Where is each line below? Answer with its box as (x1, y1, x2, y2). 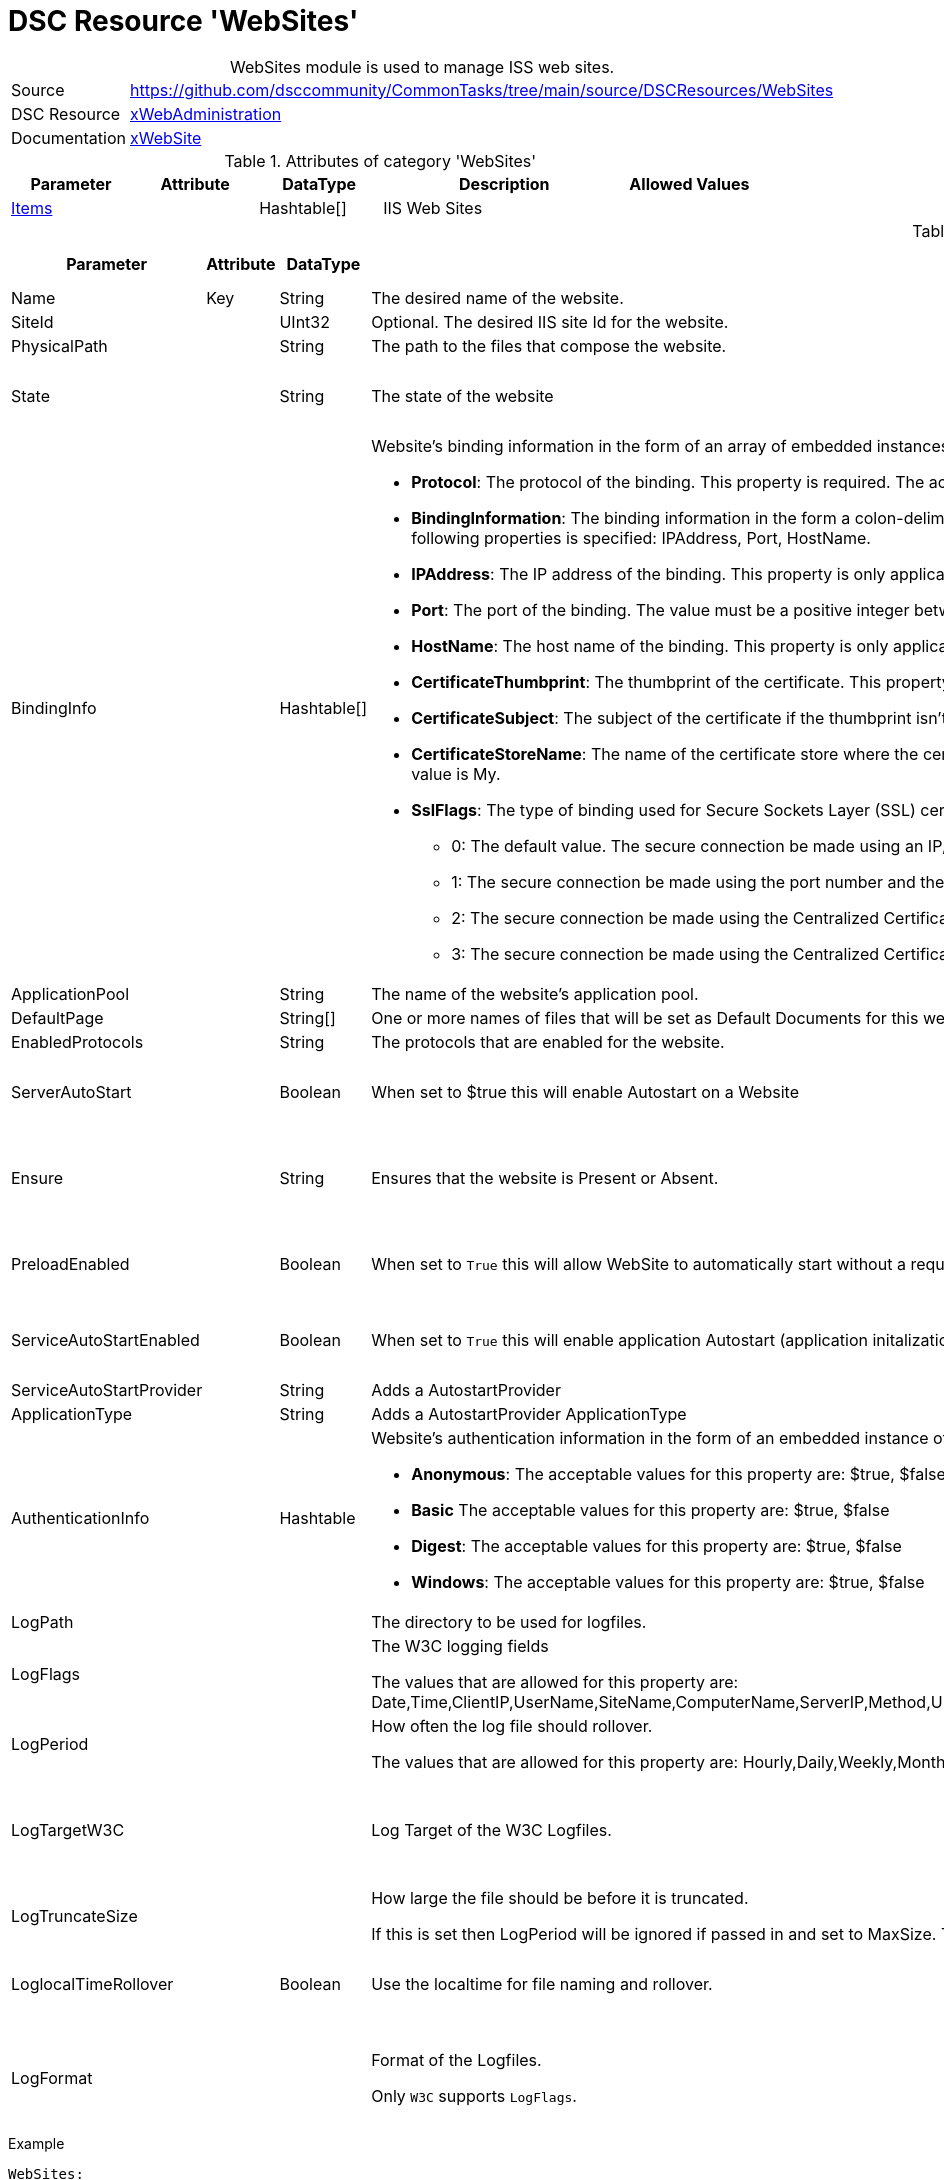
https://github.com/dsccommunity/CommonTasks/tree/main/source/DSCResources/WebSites (130, 79, 834, 100)
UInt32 (279, 311, 330, 332)
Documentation (11, 127, 126, 148)
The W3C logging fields (371, 1635, 549, 1656)
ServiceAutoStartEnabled (11, 1329, 200, 1350)
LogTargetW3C (11, 1819, 125, 1840)
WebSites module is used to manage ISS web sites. (229, 56, 615, 77)
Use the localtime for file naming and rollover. (371, 1973, 713, 1994)
